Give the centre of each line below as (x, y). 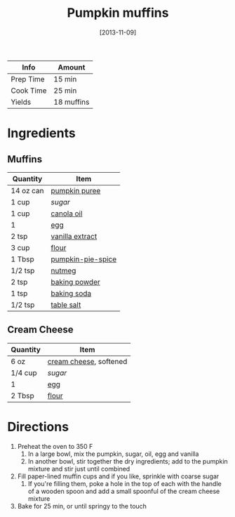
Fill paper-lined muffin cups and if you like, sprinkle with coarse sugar (118, 476)
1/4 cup (24, 372)
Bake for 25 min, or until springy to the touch (82, 506)
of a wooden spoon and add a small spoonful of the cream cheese (124, 491)
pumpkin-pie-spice (84, 259)
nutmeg (63, 270)
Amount (72, 67)
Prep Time (28, 79)
